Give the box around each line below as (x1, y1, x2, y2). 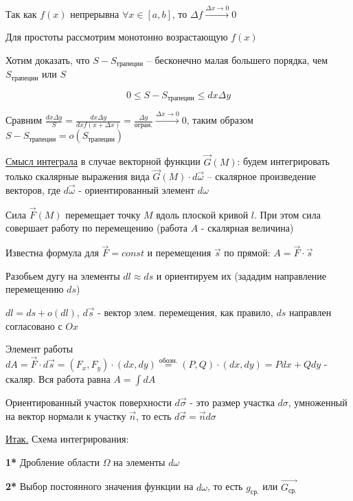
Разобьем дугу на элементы (5, 268, 120, 282)
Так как (5, 6, 37, 21)
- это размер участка (190, 395, 275, 410)
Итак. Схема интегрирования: (5, 432, 129, 446)
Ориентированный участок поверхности (5, 395, 172, 410)
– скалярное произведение (207, 169, 317, 183)
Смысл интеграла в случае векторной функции (5, 154, 201, 168)
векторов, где (5, 183, 60, 197)
